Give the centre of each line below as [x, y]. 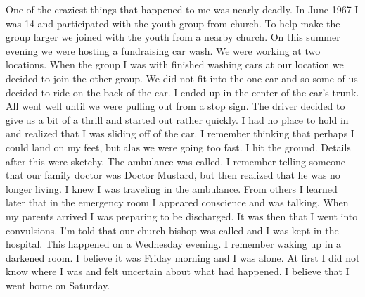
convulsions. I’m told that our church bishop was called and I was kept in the [172, 230]
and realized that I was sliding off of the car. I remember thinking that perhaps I [180, 133]
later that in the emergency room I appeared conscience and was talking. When [177, 202]
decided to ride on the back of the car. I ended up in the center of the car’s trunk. [182, 92]
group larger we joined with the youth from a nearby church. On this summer [173, 37]
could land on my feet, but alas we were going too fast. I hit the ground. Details [178, 147]
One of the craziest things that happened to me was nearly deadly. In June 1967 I [182, 9]
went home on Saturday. [58, 285]
